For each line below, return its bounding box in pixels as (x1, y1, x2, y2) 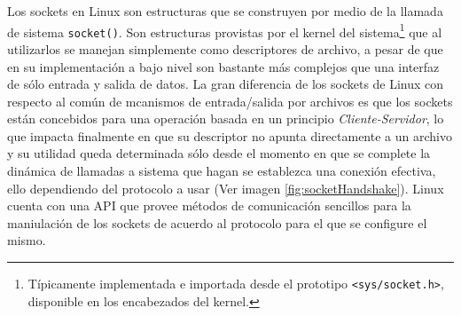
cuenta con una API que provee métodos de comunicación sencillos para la (7, 196, 411, 215)
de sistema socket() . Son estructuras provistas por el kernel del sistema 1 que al (7, 20, 442, 41)
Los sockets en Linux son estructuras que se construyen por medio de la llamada (7, 2, 443, 20)
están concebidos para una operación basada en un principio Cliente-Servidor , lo (7, 109, 444, 128)
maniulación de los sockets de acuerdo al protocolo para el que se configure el (7, 213, 427, 232)
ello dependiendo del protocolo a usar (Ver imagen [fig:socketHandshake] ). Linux (7, 178, 444, 197)
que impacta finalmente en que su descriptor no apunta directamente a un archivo (7, 126, 452, 145)
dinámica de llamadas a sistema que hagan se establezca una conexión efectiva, (7, 162, 436, 180)
